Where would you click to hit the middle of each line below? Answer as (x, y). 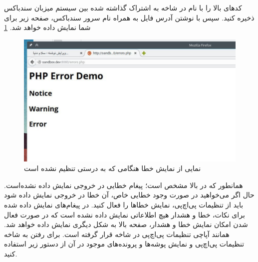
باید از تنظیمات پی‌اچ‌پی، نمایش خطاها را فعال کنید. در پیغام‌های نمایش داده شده (124, 205)
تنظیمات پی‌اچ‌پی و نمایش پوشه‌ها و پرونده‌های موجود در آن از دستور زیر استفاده (124, 244)
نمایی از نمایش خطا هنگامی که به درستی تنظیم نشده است (113, 168)
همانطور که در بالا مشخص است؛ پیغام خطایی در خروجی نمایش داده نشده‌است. (124, 185)
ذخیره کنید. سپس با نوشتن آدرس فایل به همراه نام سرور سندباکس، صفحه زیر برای (129, 17)
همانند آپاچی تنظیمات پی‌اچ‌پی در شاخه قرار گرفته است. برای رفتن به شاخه (117, 234)
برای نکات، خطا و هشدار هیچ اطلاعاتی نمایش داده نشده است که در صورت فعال (125, 214)
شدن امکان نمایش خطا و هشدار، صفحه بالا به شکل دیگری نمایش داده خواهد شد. (126, 224)
